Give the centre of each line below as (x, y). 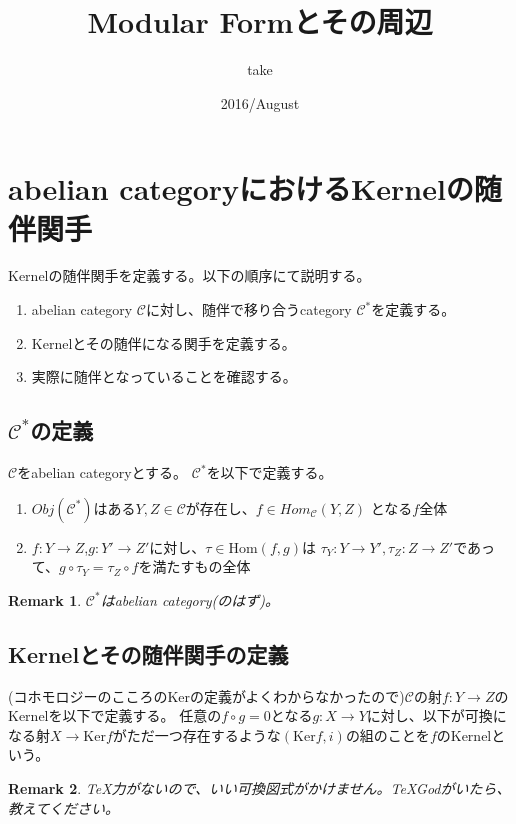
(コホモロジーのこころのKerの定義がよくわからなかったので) (206, 695)
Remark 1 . (45, 599)
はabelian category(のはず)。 (189, 599)
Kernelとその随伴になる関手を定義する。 (163, 342)
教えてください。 (63, 807)
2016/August (260, 102)
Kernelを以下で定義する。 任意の (115, 715)
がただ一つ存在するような (196, 734)
